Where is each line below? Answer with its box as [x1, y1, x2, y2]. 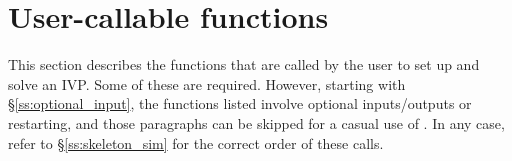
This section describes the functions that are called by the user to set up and [8, 54, 480, 75]
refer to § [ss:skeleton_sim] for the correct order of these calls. [8, 132, 384, 153]
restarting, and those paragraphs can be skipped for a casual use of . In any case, [8, 112, 505, 133]
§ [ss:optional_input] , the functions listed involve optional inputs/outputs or [8, 93, 472, 114]
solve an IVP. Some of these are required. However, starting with [8, 73, 406, 94]
